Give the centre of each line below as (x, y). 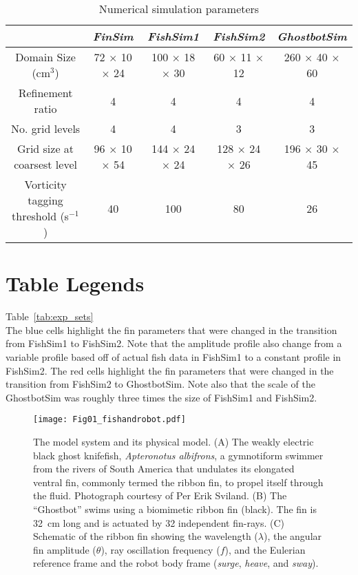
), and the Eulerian (265, 549)
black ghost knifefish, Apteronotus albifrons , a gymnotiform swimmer (178, 455)
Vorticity (45, 184)
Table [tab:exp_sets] (50, 316)
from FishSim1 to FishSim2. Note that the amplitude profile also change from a (174, 343)
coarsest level (45, 164)
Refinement (45, 93)
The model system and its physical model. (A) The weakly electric (173, 441)
